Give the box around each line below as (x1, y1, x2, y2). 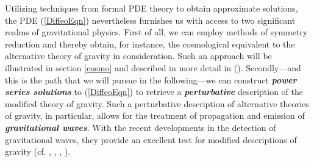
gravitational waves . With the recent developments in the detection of (5, 121, 276, 133)
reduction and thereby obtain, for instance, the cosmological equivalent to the (5, 37, 295, 50)
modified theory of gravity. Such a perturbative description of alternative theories (5, 97, 309, 110)
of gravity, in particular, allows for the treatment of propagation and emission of (5, 109, 305, 122)
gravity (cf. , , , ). (5, 145, 71, 158)
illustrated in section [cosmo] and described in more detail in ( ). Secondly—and (5, 61, 301, 74)
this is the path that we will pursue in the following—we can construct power (5, 73, 297, 86)
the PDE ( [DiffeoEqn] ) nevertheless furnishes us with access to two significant (5, 13, 296, 26)
